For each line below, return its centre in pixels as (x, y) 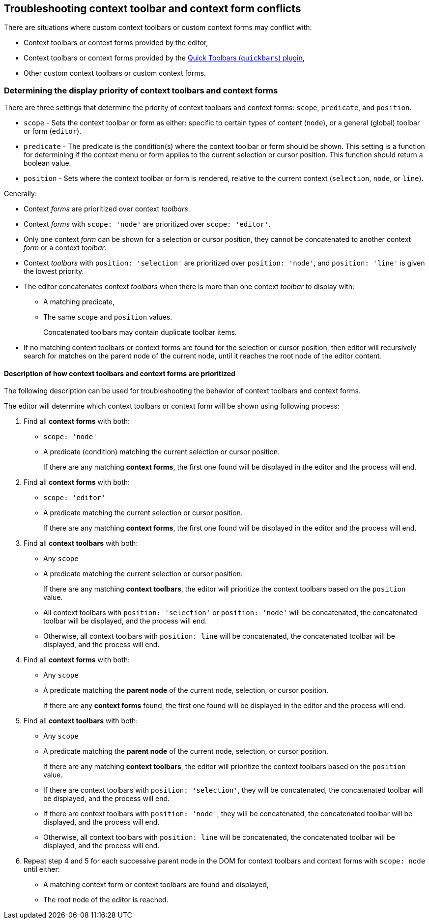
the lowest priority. (54, 271)
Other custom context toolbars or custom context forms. (115, 73)
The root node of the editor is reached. (106, 900)
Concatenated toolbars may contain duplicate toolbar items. (140, 332)
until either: (42, 869)
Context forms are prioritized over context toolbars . (107, 209)
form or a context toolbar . (65, 248)
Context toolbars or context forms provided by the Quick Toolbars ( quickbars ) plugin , (164, 58)
